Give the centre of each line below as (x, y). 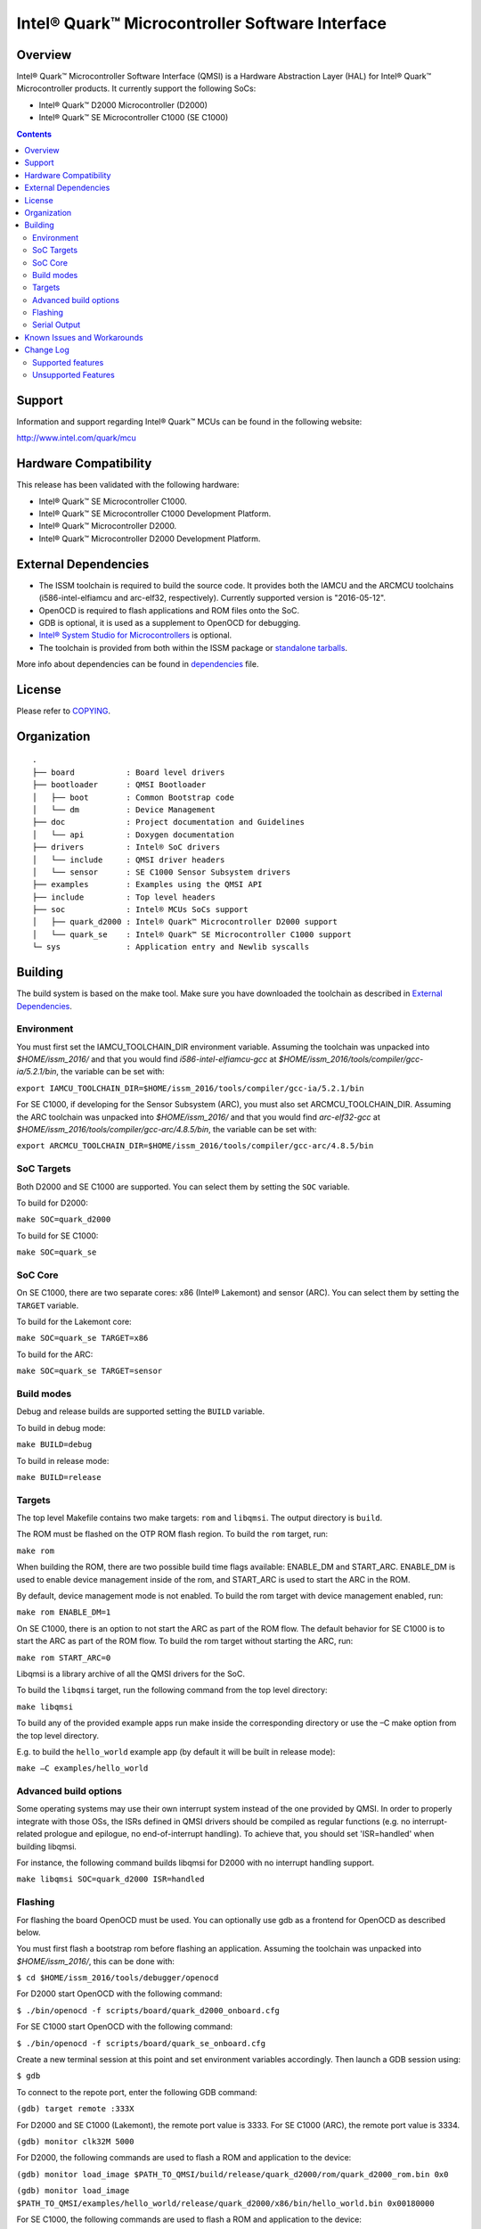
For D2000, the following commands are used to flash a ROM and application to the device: (184, 2158)
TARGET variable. (48, 1305)
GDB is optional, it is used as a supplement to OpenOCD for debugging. (170, 622)
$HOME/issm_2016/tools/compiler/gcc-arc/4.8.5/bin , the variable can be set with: (167, 1130)
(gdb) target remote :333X (75, 2109)
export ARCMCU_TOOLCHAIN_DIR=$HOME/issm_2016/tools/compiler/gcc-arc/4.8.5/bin (195, 1146)
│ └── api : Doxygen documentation (134, 835)
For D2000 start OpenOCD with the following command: (119, 1994)
